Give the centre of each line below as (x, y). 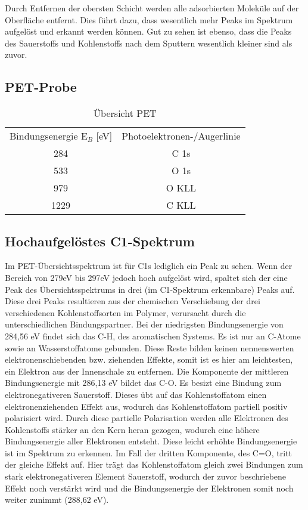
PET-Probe (41, 87)
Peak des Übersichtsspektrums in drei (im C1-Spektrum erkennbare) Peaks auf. (150, 289)
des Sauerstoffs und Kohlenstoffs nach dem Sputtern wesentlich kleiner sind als (149, 43)
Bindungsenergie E (49, 136)
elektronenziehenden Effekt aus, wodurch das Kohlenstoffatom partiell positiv (146, 406)
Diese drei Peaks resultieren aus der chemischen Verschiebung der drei (133, 301)
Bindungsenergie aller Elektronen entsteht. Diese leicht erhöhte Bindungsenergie (151, 441)
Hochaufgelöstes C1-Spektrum (100, 241)
